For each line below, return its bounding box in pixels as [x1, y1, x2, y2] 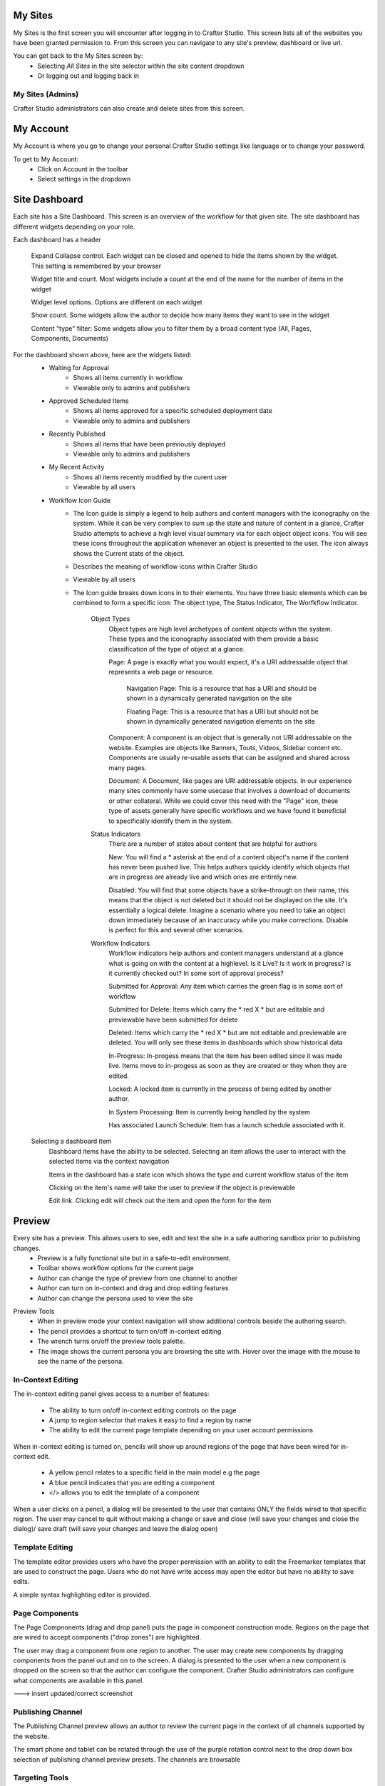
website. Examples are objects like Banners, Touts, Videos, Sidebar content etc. [108, 743, 343, 752]
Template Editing [13, 1542, 73, 1552]
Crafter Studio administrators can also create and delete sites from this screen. [13, 104, 245, 113]
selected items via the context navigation [48, 1157, 170, 1166]
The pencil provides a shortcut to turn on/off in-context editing [37, 1327, 222, 1335]
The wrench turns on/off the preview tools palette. [37, 1337, 185, 1346]
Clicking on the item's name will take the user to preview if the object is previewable [48, 1183, 296, 1192]
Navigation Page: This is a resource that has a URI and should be [126, 684, 317, 692]
